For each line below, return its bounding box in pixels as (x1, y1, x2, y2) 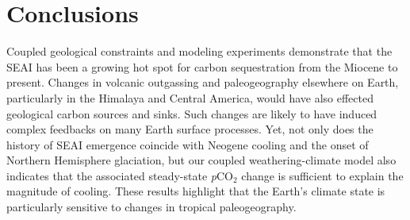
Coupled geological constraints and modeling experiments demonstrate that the (6, 43, 393, 60)
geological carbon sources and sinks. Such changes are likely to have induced (6, 105, 377, 122)
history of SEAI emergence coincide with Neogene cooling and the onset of (6, 136, 369, 152)
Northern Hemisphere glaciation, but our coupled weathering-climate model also (6, 152, 397, 168)
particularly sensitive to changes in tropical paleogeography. (6, 199, 297, 215)
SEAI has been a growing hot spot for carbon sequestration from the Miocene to (6, 58, 398, 75)
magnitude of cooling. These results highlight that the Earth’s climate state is (6, 183, 385, 199)
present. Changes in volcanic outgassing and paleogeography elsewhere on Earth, (6, 74, 399, 91)
